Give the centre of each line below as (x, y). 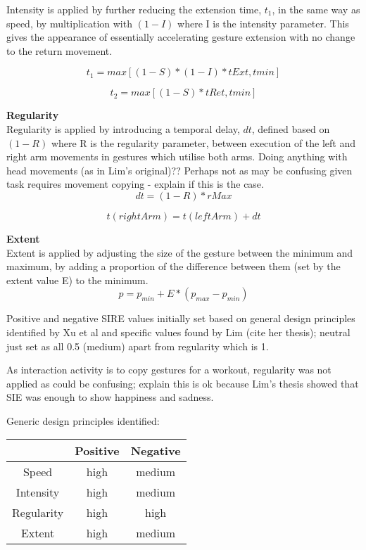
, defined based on (291, 128)
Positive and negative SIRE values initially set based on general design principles (181, 318)
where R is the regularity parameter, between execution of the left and (203, 142)
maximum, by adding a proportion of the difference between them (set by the (173, 266)
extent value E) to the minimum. (77, 280)
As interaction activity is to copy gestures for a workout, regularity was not (169, 370)
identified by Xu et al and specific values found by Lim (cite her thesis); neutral (178, 332)
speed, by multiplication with (69, 23)
